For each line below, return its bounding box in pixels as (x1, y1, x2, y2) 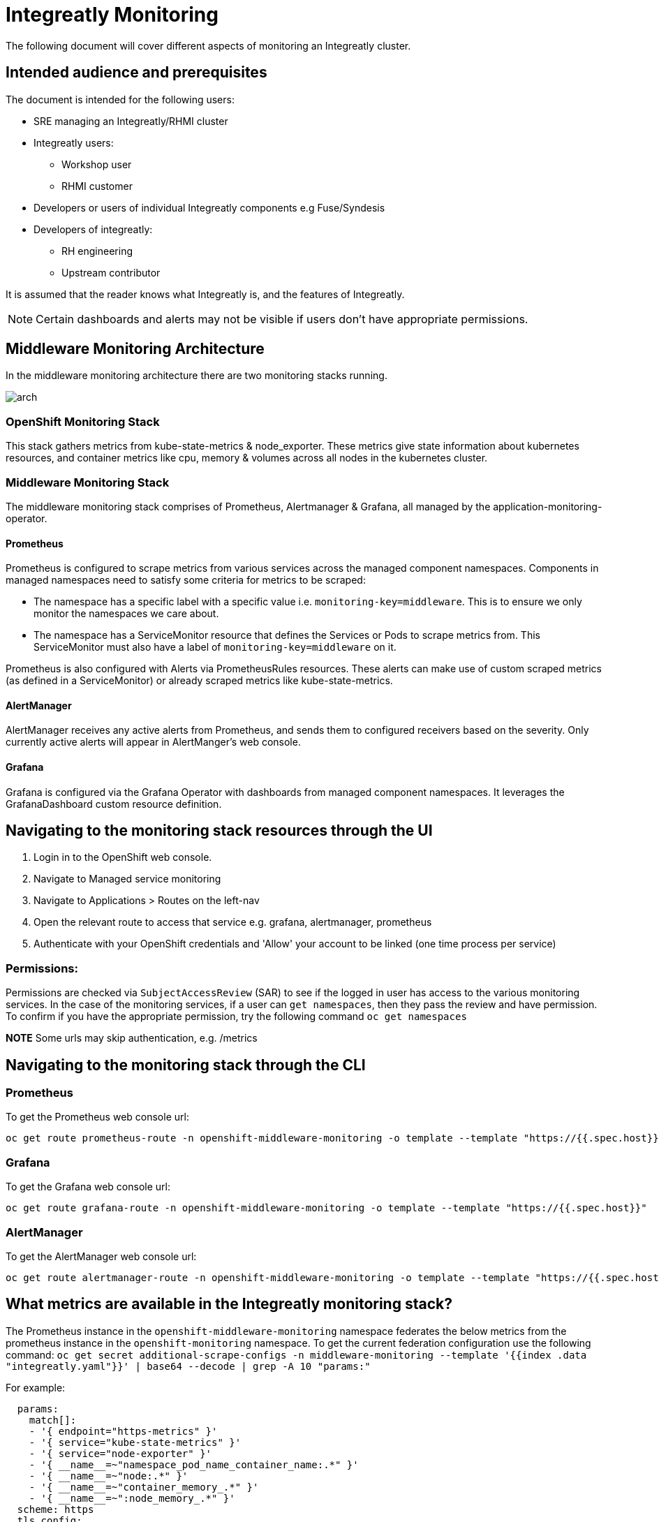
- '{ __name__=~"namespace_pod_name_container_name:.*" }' (29, 1458, 359, 1470)
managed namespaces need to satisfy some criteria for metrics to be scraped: (6, 574, 366, 586)
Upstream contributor (61, 266, 161, 279)
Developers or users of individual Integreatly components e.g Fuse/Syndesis (34, 201, 385, 214)
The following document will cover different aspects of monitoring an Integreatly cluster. (6, 39, 411, 52)
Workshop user (61, 158, 132, 170)
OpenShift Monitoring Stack (6, 414, 160, 429)
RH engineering (61, 244, 133, 257)
